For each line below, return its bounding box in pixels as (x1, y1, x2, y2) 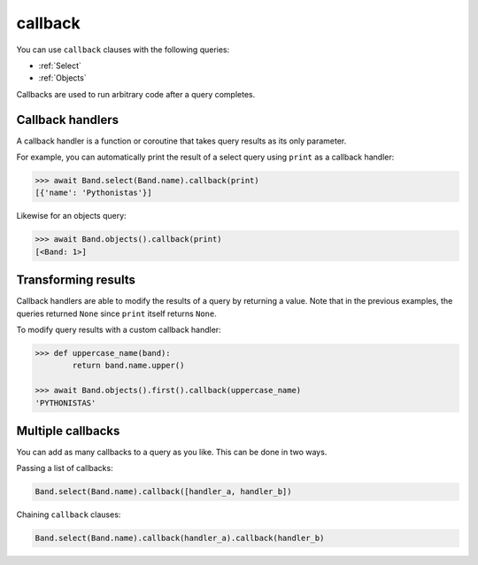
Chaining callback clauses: (16, 509, 121, 520)
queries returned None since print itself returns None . (16, 308, 217, 319)
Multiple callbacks (16, 423, 120, 438)
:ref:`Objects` (38, 73, 88, 83)
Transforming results (16, 273, 136, 288)
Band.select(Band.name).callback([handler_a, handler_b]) (35, 487, 292, 497)
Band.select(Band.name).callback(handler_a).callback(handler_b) (35, 533, 325, 544)
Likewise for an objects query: (16, 211, 127, 221)
